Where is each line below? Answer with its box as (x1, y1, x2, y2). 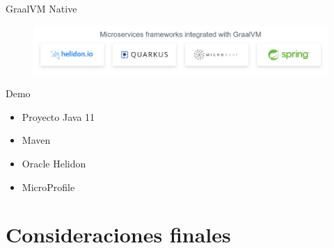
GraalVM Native (6, 1, 77, 15)
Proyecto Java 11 (22, 109, 95, 124)
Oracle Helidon (22, 156, 86, 170)
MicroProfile (22, 179, 75, 194)
